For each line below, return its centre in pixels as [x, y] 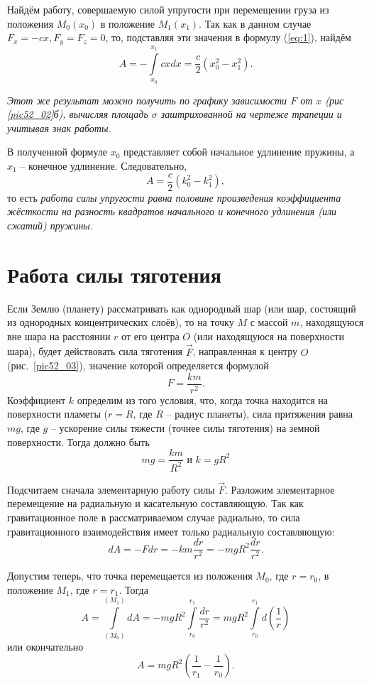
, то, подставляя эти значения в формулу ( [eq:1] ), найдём [228, 37]
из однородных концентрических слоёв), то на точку [121, 322]
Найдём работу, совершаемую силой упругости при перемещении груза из [168, 9]
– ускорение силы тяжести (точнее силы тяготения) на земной [185, 428]
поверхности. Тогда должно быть [78, 441]
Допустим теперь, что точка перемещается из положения [130, 576]
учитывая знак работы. [59, 127]
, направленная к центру [245, 351]
